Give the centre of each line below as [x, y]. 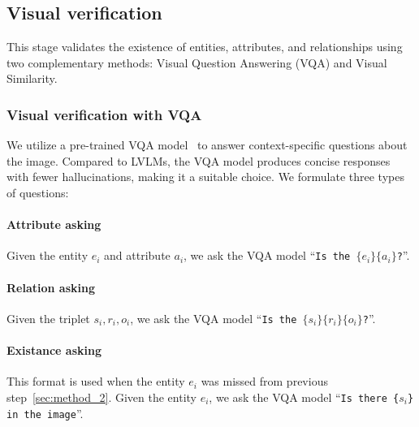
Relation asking [51, 287]
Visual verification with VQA [104, 114]
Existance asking [54, 350]
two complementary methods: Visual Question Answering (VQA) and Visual [197, 62]
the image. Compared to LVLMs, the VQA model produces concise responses [199, 160]
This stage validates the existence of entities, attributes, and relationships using [205, 47]
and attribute [137, 255]
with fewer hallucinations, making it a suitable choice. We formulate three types [205, 177]
